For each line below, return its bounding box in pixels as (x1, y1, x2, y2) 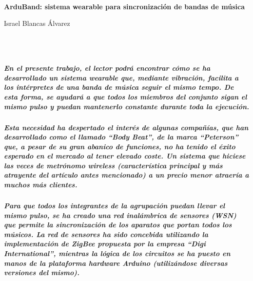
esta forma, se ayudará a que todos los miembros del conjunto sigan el (4, 91, 247, 101)
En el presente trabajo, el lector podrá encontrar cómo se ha (4, 63, 211, 73)
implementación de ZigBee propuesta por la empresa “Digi (4, 239, 206, 249)
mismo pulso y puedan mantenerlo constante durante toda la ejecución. (4, 101, 250, 111)
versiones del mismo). (4, 267, 79, 278)
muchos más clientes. (4, 180, 78, 190)
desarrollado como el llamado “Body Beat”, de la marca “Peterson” (4, 132, 238, 142)
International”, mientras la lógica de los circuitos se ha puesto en (4, 248, 231, 258)
